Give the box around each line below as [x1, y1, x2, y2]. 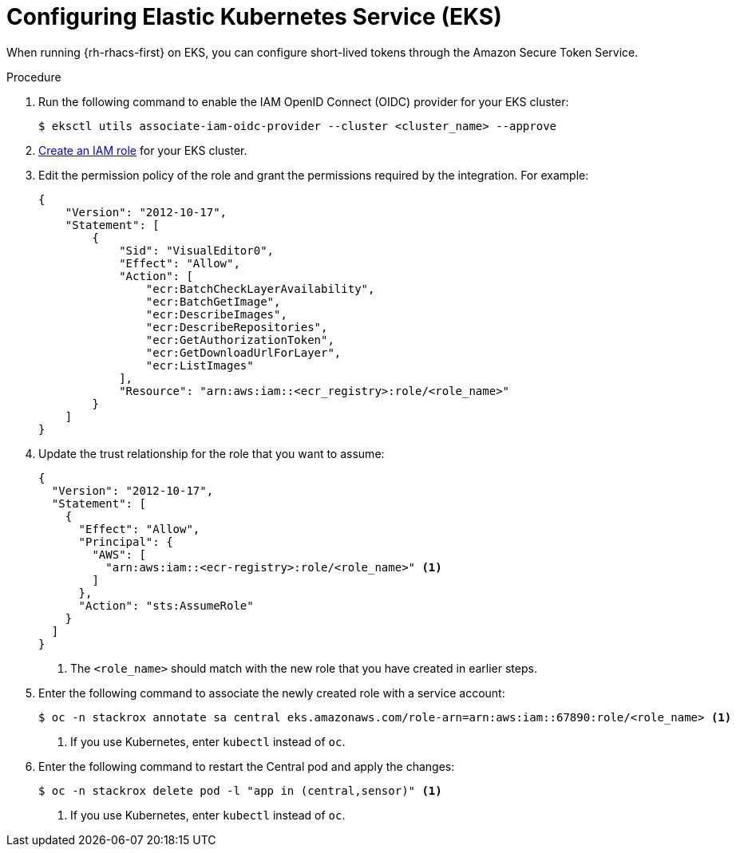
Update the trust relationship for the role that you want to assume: [38, 446, 385, 460]
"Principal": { [78, 535, 173, 548]
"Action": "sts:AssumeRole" [78, 598, 254, 612]
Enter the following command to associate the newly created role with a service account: [38, 685, 505, 700]
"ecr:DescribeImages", [145, 307, 287, 321]
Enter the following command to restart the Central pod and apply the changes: [38, 759, 455, 773]
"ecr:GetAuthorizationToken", [145, 333, 334, 346]
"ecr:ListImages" [145, 358, 254, 372]
